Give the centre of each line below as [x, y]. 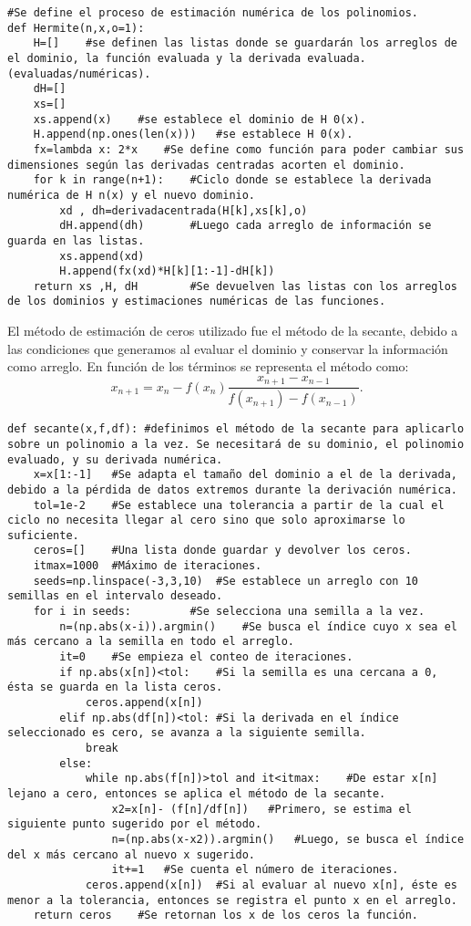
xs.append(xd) [102, 256]
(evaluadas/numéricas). [79, 73]
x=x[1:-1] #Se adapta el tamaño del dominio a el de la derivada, [245, 475]
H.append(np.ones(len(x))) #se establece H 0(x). [193, 135]
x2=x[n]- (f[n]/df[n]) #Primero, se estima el [261, 809]
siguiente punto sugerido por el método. [135, 824]
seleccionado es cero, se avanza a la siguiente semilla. [187, 733]
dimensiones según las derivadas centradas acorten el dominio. [206, 165]
